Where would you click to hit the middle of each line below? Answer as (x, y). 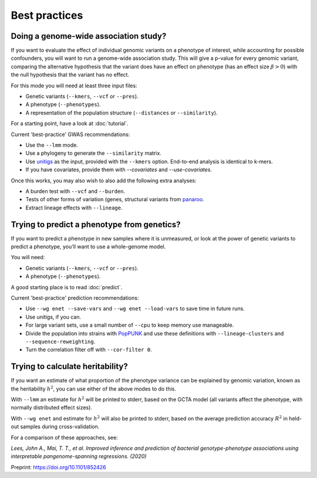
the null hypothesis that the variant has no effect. (70, 75)
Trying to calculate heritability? (70, 367)
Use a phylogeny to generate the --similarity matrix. (93, 153)
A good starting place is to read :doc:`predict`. (67, 287)
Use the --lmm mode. (52, 145)
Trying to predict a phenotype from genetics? (96, 224)
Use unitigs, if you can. (53, 317)
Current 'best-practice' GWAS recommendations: (70, 134)
